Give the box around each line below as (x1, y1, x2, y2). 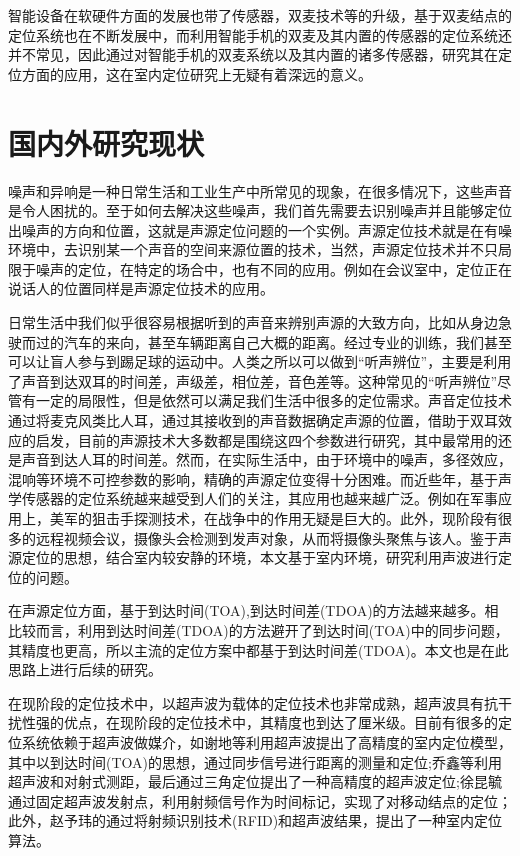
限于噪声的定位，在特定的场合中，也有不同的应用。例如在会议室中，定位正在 (8, 258, 512, 279)
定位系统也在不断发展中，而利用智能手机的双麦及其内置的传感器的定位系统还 (8, 24, 512, 45)
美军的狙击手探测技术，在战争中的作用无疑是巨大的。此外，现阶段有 (49, 508, 498, 528)
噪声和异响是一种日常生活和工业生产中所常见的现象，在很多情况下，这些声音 (8, 180, 512, 201)
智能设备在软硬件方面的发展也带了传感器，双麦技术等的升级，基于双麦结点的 (8, 5, 512, 25)
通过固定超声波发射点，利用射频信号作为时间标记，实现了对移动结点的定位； (8, 790, 512, 811)
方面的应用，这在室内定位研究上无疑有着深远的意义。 (21, 63, 372, 84)
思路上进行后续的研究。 (8, 659, 162, 680)
